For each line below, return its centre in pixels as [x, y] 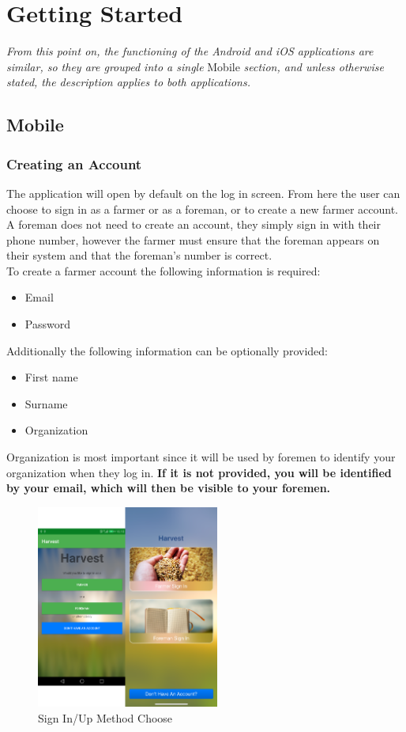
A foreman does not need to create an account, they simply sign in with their [194, 224]
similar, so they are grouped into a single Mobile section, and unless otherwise [195, 66]
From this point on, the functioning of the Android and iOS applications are [190, 51]
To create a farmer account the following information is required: [164, 270]
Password [47, 324]
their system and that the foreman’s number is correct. [139, 255]
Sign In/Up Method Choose [105, 717]
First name [51, 377]
